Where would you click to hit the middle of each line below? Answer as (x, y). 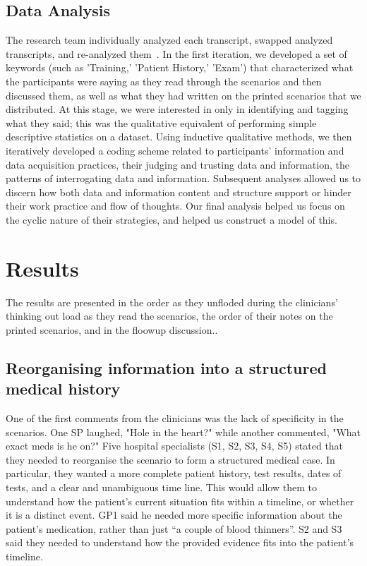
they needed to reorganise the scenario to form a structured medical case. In (170, 459)
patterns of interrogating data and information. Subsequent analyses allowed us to (183, 178)
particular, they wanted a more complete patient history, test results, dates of (174, 473)
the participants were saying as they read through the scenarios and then (164, 81)
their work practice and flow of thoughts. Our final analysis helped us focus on (175, 206)
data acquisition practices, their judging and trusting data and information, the (178, 164)
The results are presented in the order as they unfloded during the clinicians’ (172, 302)
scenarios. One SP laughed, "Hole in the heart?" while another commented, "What (183, 432)
